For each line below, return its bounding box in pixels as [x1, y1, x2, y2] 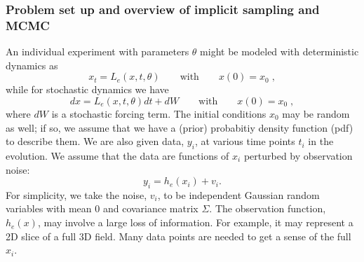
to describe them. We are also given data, [6, 134, 184, 149]
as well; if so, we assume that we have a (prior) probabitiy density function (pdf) [6, 120, 353, 135]
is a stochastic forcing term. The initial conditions [51, 106, 267, 120]
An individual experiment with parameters [6, 44, 189, 59]
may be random [282, 106, 350, 120]
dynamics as [6, 57, 58, 72]
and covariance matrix [102, 201, 198, 216]
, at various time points [194, 134, 295, 149]
